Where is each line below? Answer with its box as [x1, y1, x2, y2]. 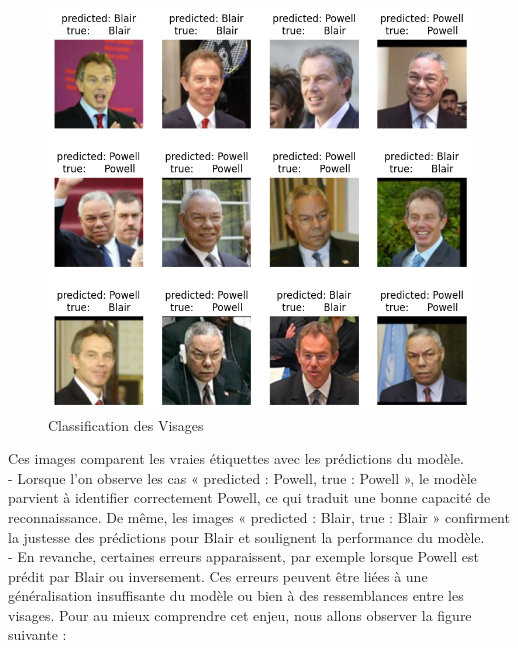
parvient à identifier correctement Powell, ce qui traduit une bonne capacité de [8, 487, 491, 508]
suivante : [8, 624, 67, 645]
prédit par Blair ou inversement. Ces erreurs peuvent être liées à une [8, 565, 428, 586]
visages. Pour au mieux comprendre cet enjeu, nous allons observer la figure [8, 604, 472, 625]
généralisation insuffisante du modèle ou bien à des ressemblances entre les [8, 585, 464, 606]
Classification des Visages [48, 414, 204, 435]
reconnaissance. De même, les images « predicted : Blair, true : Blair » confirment [8, 506, 510, 527]
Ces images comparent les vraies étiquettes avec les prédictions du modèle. [8, 448, 464, 469]
